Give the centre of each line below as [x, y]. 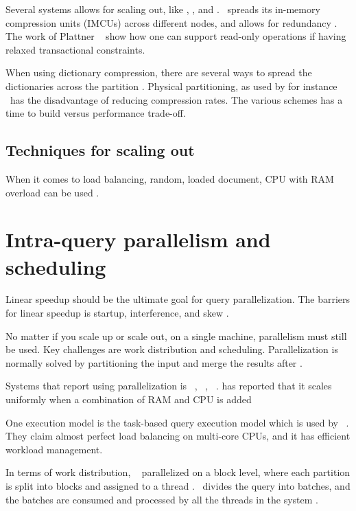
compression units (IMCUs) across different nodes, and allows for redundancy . [171, 22]
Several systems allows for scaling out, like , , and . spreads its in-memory [163, 9]
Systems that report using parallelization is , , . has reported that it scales [169, 386]
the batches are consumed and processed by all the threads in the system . [162, 499]
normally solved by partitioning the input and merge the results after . [154, 362]
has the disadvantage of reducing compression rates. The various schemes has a [176, 99]
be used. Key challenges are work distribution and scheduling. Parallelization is [172, 349]
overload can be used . [52, 192]
